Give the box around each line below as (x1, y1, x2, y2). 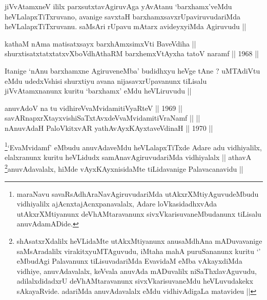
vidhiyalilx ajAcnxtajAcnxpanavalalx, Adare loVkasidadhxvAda (16, 198, 217, 209)
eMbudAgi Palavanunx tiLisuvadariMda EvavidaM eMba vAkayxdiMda (16, 256, 242, 266)
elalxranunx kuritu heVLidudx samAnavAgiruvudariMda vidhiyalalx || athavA (5, 151, 252, 162)
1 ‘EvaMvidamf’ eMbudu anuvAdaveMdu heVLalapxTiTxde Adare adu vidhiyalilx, (5, 140, 262, 152)
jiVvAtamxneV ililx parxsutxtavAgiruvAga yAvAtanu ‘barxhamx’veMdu (5, 1, 232, 11)
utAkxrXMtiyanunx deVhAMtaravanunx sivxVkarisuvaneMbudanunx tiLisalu (16, 208, 261, 219)
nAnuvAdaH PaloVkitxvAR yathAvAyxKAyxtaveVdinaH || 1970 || (5, 122, 213, 133)
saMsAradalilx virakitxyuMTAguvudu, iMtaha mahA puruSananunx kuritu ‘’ (16, 245, 261, 256)
